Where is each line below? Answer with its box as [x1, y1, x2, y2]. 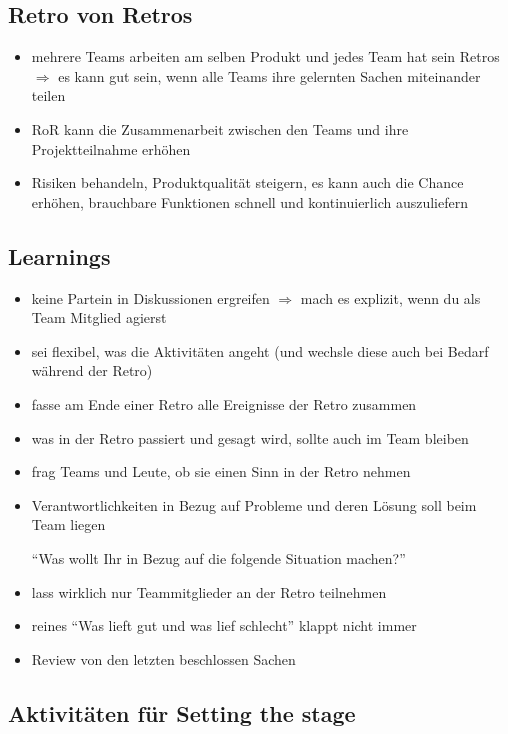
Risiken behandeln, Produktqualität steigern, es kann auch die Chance [31, 172, 464, 193]
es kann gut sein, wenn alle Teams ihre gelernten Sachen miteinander [58, 65, 481, 86]
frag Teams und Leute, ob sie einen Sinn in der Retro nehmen [31, 461, 411, 482]
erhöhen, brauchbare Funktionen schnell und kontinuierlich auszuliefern [31, 191, 468, 212]
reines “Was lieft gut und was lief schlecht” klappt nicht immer [31, 615, 417, 636]
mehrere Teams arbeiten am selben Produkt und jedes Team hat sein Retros [31, 46, 500, 67]
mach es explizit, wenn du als [300, 287, 481, 308]
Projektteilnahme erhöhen [31, 138, 191, 159]
